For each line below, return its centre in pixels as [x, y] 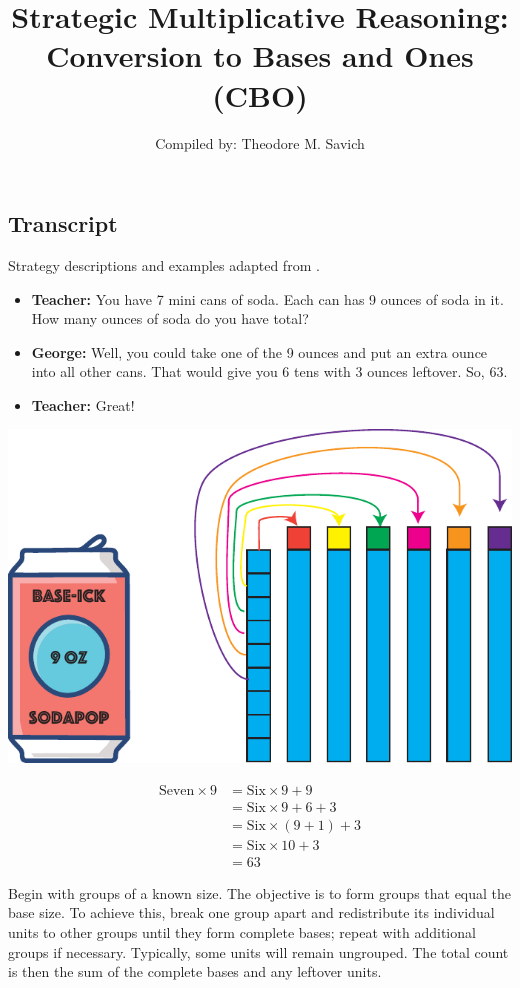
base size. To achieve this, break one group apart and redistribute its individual [251, 912]
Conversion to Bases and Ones [260, 55]
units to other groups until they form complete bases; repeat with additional [242, 931]
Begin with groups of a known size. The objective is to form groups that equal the [260, 892]
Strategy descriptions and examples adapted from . [164, 264]
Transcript [63, 223]
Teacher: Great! [83, 404]
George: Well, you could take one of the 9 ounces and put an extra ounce [259, 351]
